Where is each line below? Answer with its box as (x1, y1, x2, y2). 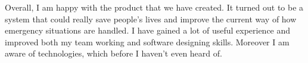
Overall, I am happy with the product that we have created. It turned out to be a (5, 1, 304, 13)
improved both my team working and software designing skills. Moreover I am (5, 35, 290, 48)
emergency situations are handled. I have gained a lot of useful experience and (5, 24, 291, 37)
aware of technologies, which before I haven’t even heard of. (5, 47, 222, 59)
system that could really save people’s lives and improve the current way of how (5, 12, 297, 25)
